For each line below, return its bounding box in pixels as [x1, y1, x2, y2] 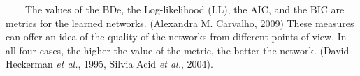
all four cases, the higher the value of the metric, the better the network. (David [6, 43, 350, 57]
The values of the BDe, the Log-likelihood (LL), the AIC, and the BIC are [24, 2, 345, 16]
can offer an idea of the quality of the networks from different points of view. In [6, 29, 347, 44]
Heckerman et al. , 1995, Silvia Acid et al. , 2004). [6, 56, 213, 71]
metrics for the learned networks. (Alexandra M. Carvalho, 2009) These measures [6, 15, 354, 30]
